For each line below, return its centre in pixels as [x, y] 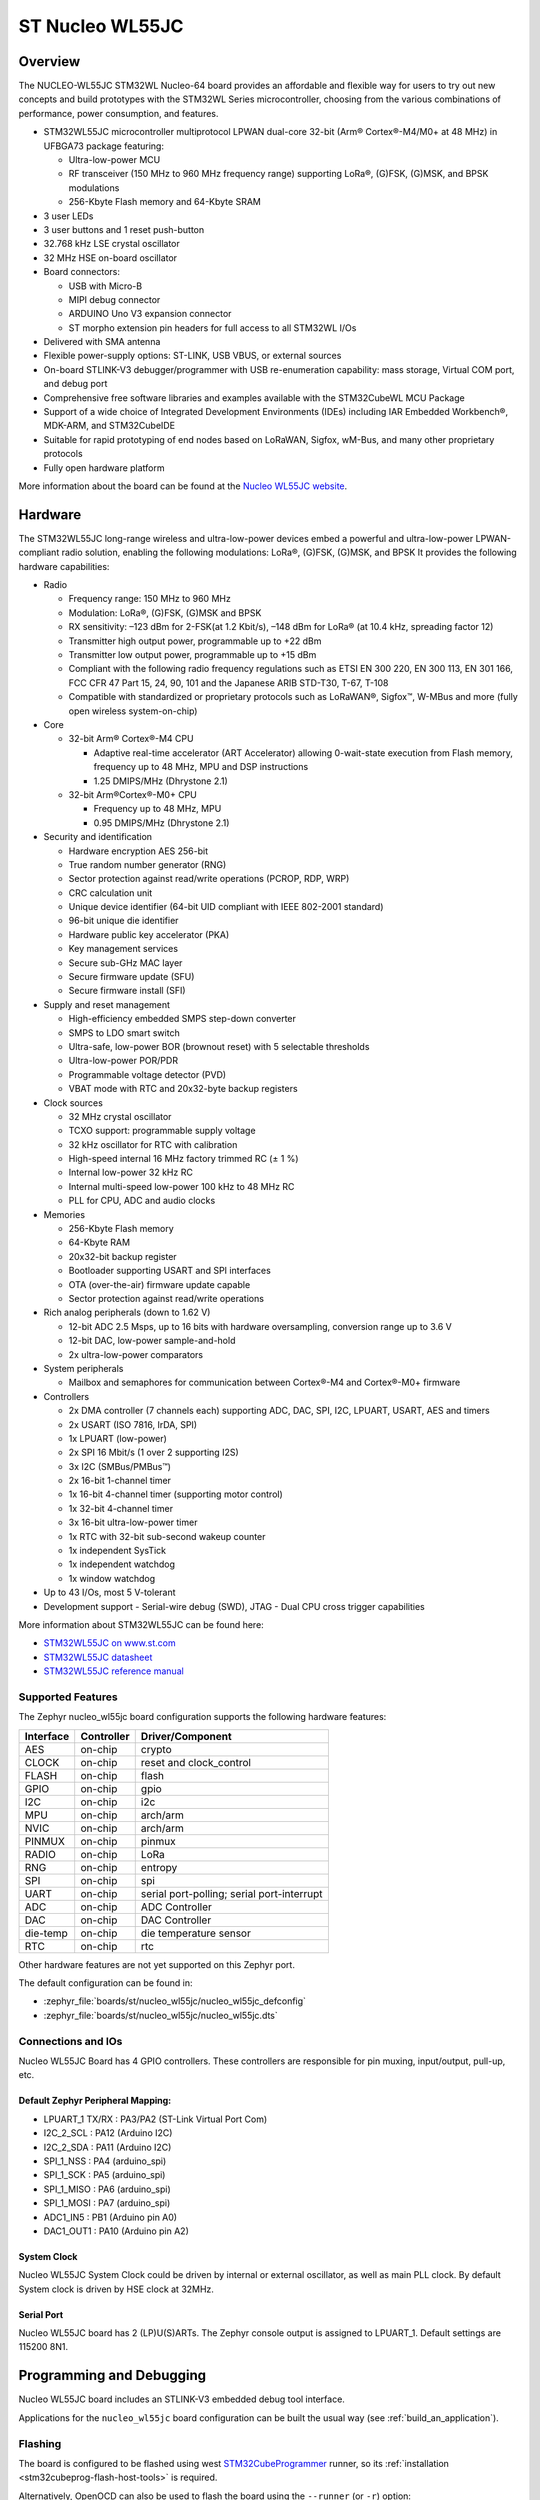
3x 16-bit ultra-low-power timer [133, 1522]
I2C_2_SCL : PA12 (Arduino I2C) [108, 2133]
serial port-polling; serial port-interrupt [232, 1893]
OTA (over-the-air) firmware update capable [159, 1284]
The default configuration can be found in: [105, 1983]
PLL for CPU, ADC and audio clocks [142, 1201]
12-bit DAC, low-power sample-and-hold [152, 1341]
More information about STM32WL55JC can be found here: [141, 1624]
